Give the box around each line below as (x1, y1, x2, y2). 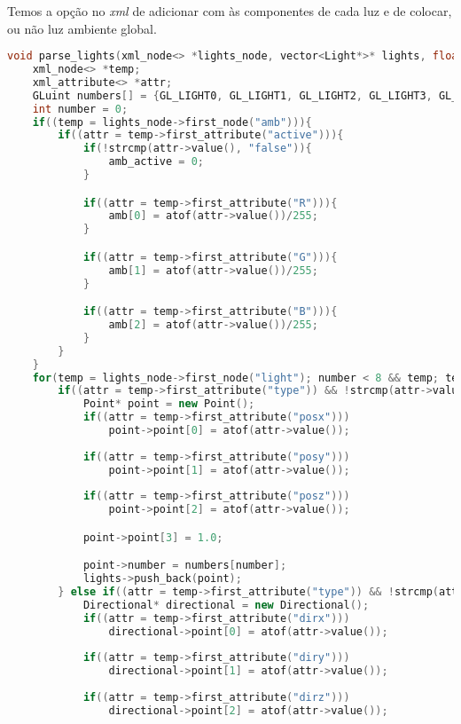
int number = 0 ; (32, 102, 129, 115)
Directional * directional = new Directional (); (82, 598, 370, 611)
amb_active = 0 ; (108, 155, 204, 169)
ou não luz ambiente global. (7, 19, 157, 37)
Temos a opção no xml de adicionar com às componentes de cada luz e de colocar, (7, 2, 452, 20)
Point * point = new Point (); (82, 397, 255, 411)
